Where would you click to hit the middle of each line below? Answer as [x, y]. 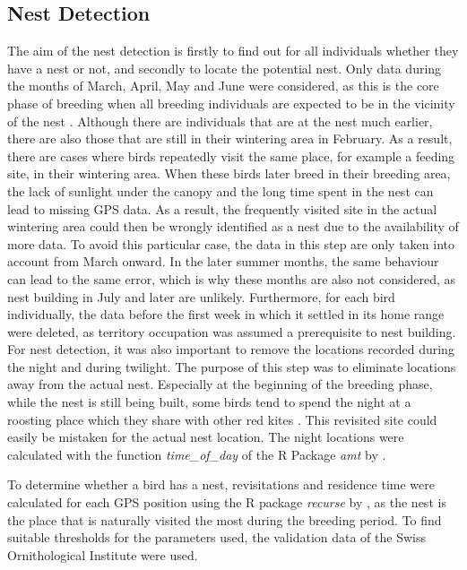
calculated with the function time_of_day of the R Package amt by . [197, 454]
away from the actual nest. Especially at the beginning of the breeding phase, [220, 384]
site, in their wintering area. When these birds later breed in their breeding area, [229, 173]
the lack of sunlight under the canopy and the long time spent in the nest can [221, 190]
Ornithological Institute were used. [103, 554]
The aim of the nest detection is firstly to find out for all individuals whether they [233, 51]
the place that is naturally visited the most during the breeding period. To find [225, 519]
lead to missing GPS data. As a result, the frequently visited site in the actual [222, 208]
